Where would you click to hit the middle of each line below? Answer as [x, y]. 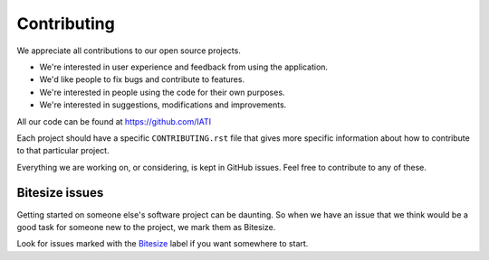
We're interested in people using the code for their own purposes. [162, 92]
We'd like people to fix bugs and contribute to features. [142, 79]
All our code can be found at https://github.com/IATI [114, 121]
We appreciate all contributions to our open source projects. [129, 51]
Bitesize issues [60, 193]
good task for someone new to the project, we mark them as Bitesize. [146, 227]
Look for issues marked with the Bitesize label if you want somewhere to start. [163, 244]
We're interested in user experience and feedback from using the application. [184, 67]
